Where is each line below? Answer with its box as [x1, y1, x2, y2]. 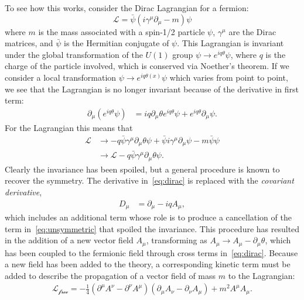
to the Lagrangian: [228, 269, 295, 281]
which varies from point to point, [169, 71, 288, 83]
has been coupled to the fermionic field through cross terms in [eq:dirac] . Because [5, 246, 298, 258]
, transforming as [146, 234, 207, 246]
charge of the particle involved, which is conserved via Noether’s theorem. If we [5, 60, 289, 72]
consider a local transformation [5, 71, 117, 83]
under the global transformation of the [5, 48, 143, 60]
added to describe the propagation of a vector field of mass [5, 269, 216, 281]
